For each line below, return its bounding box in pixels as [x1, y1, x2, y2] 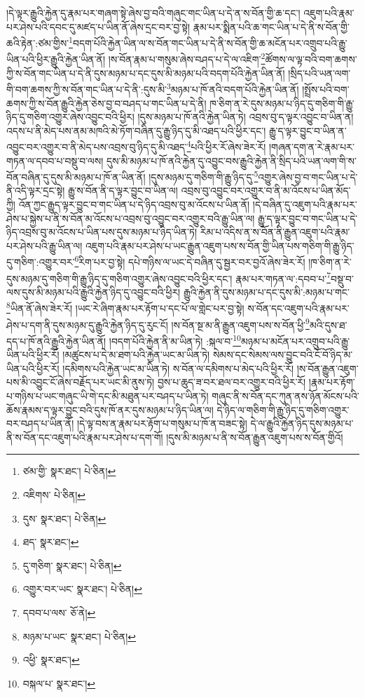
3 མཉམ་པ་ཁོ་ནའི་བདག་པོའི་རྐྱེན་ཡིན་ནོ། [166, 80, 299, 96]
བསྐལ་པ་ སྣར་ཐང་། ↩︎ [22, 676, 96, 690]
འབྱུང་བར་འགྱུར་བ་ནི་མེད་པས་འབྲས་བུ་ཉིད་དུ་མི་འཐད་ [6, 139, 187, 154]
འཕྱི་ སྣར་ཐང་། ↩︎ [22, 652, 80, 667]
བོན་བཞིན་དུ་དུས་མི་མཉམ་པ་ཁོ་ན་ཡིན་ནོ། [6, 169, 146, 184]
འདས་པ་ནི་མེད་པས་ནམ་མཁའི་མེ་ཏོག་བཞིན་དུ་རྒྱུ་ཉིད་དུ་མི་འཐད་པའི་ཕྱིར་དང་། [6, 123, 266, 137]
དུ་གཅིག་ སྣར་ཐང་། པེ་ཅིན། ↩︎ [22, 558, 122, 572]
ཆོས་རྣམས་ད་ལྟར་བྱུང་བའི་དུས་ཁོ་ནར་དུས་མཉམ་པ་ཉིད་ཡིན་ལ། [6, 402, 214, 417]
